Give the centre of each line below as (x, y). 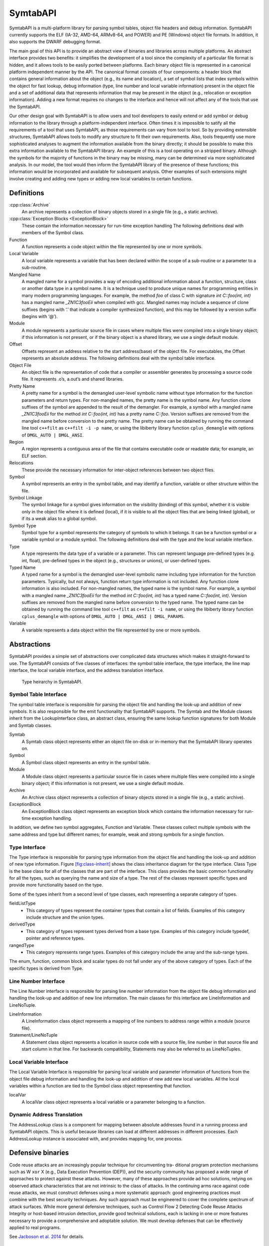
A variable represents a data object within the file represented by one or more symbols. (111, 630)
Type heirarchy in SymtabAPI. (52, 682)
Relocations (21, 463)
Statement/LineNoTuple (33, 1035)
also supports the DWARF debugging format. (55, 42)
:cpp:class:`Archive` (30, 205)
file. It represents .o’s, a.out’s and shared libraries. (73, 379)
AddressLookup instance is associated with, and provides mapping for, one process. (96, 1138)
